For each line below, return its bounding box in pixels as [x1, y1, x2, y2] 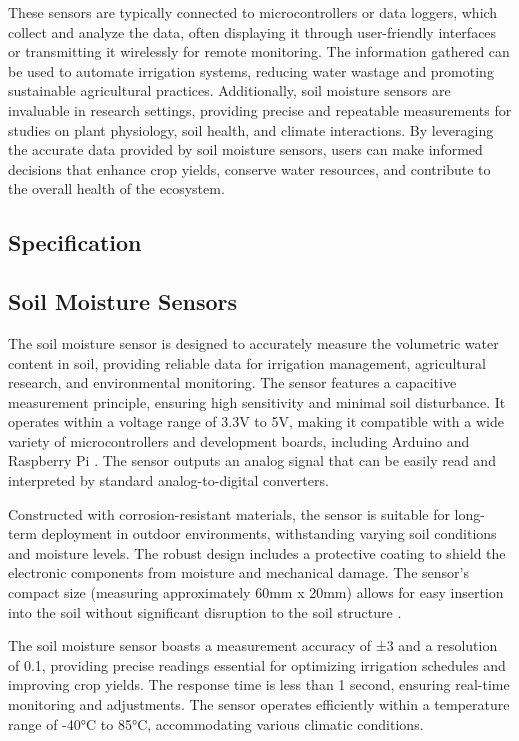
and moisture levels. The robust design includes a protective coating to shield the [8, 542, 506, 563]
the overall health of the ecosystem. [8, 178, 225, 199]
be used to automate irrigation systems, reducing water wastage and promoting [8, 60, 494, 81]
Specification [8, 227, 142, 258]
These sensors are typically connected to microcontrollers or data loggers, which [8, 2, 498, 22]
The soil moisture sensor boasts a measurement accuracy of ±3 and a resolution [8, 635, 498, 656]
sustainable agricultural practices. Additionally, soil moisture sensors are [8, 80, 451, 101]
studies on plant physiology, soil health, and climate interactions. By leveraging [8, 119, 494, 140]
